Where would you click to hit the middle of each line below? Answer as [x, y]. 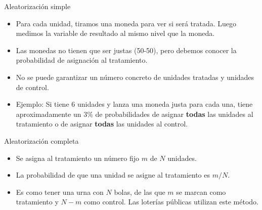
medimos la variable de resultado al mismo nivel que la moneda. [115, 33]
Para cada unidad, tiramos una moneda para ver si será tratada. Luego [126, 23]
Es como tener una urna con [60, 192]
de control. [32, 87]
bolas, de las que [140, 192]
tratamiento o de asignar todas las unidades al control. [102, 124]
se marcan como [201, 192]
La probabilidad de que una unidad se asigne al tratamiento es [113, 175]
